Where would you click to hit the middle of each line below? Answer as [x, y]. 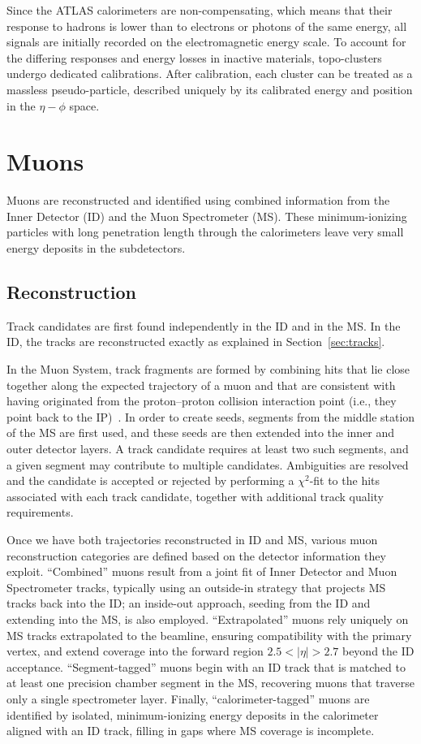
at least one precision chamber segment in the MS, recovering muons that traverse [211, 683]
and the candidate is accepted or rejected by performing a [150, 480]
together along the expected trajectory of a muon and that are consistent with [201, 385]
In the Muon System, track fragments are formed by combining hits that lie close [208, 369]
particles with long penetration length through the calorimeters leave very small [205, 232]
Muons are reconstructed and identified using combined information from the [198, 200]
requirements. [40, 512]
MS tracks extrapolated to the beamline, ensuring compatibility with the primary [209, 635]
